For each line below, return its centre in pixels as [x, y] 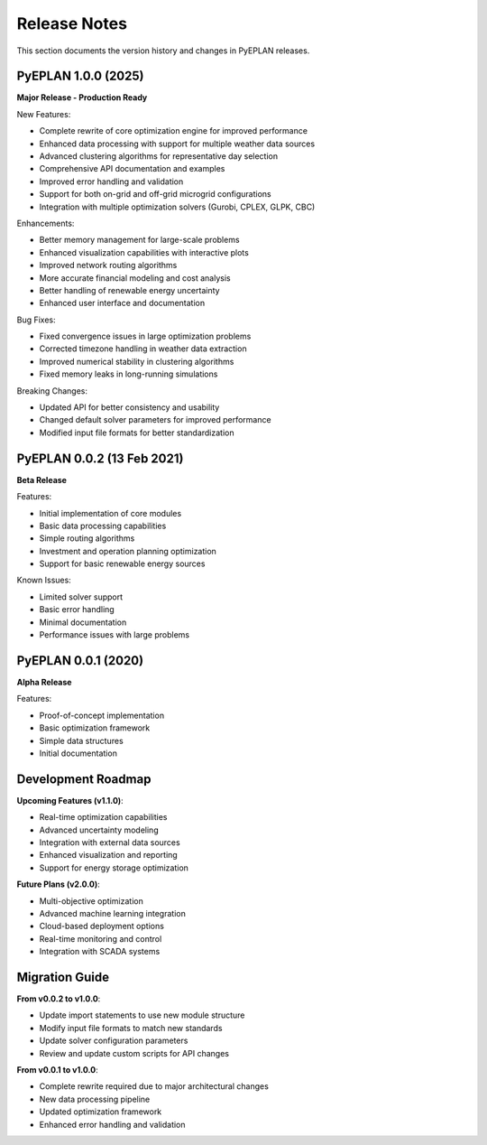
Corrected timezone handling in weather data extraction [143, 349]
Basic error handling [77, 610]
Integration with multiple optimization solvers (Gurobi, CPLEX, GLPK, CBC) [177, 207]
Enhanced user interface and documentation [122, 303]
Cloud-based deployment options [101, 926]
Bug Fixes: [36, 320]
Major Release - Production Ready [82, 98]
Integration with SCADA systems [100, 952]
